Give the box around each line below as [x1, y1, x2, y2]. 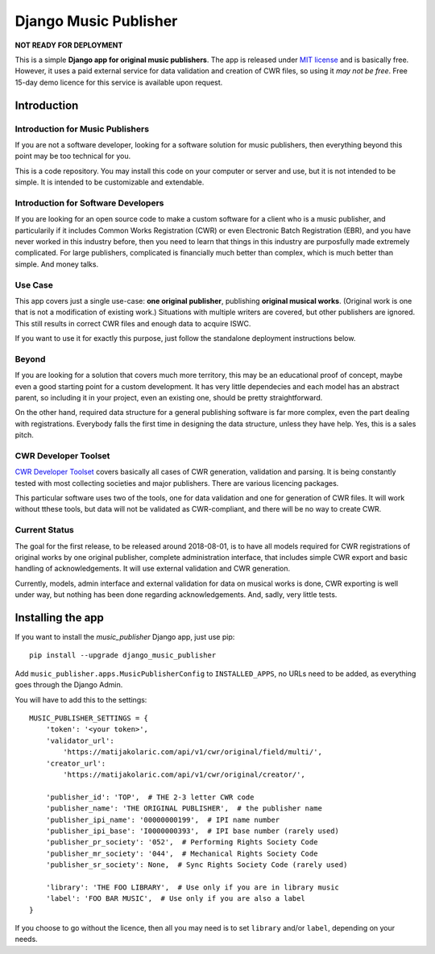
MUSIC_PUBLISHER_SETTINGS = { [29, 714, 149, 723]
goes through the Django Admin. [14, 680, 123, 690]
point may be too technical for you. [14, 151, 131, 161]
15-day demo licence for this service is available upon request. [14, 77, 223, 87]
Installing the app [14, 611, 105, 624]
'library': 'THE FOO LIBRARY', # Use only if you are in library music [45, 882, 340, 892]
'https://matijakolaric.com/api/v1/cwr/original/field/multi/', [63, 748, 322, 757]
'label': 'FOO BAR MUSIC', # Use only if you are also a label [45, 894, 305, 903]
